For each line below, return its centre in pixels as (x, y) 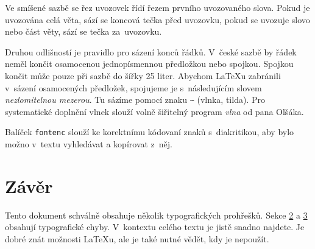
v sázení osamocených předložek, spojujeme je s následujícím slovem (133, 87)
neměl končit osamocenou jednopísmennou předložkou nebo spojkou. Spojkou (149, 64)
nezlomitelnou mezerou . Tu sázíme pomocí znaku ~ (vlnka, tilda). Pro (135, 100)
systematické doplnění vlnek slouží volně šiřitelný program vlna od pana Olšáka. (154, 111)
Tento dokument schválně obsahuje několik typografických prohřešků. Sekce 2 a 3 (156, 215)
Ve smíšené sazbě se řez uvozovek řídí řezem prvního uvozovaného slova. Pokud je (157, 7)
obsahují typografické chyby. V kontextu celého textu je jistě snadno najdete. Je (155, 227)
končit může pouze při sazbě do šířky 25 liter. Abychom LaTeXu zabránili (143, 75)
